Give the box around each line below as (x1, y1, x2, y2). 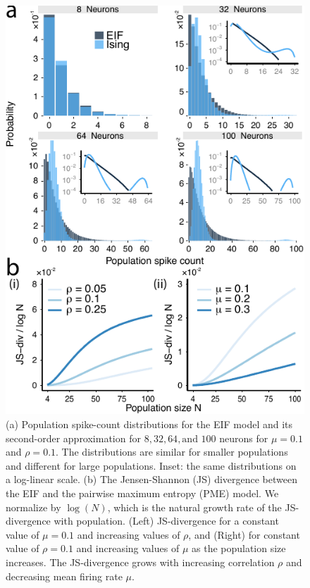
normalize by (6, 499, 61, 514)
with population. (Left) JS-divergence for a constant (54, 513, 279, 528)
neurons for (219, 430, 268, 445)
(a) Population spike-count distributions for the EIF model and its (6, 416, 293, 431)
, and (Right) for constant (188, 527, 300, 542)
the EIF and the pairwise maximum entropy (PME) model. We (6, 485, 279, 500)
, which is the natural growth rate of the (107, 499, 282, 514)
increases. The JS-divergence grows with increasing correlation (6, 554, 275, 569)
